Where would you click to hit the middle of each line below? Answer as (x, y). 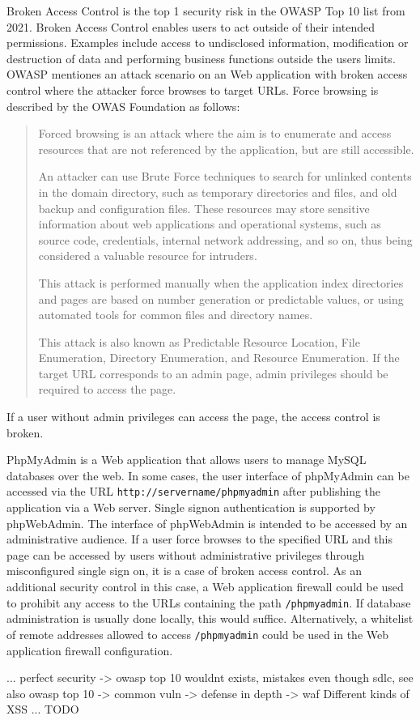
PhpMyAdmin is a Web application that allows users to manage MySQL (187, 460)
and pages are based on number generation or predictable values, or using (221, 298)
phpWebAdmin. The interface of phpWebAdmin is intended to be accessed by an (207, 523)
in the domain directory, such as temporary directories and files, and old (218, 192)
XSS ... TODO (43, 709)
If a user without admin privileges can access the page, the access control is (193, 417)
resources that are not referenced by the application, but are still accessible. (226, 149)
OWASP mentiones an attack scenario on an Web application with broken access (207, 74)
